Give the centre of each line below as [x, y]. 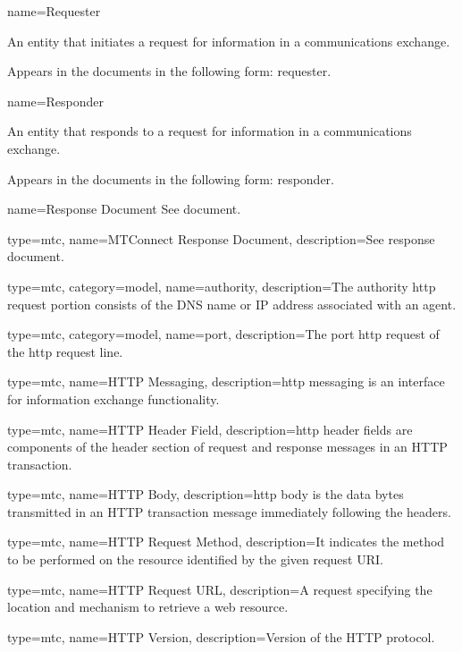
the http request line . [65, 351]
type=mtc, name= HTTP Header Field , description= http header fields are [210, 429]
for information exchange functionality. [113, 398]
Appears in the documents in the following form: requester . [169, 71]
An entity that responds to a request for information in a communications [210, 131]
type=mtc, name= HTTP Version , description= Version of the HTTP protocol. [221, 636]
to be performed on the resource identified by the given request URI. [195, 559]
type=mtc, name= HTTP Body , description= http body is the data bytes [206, 494]
